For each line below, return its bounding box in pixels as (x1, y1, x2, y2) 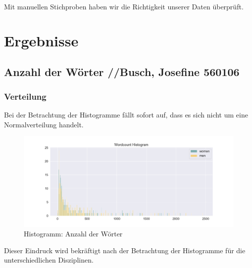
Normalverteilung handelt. (4, 119, 84, 129)
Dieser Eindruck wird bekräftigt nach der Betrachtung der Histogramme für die (4, 245, 246, 255)
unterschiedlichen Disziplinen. (4, 255, 94, 265)
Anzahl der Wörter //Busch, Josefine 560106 (4, 64, 240, 79)
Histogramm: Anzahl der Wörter (24, 229, 123, 239)
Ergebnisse (4, 30, 79, 50)
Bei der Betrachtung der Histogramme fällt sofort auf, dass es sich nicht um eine (4, 109, 248, 119)
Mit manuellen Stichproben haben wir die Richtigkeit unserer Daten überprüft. (4, 1, 244, 11)
